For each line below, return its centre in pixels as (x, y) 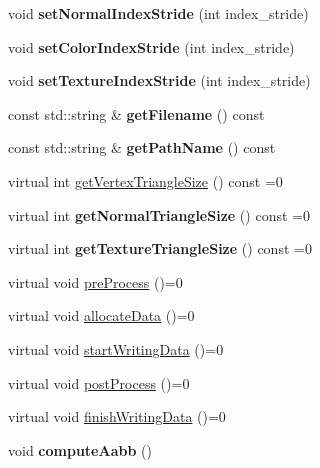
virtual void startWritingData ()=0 (116, 348)
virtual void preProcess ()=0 (95, 281)
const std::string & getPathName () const (142, 147)
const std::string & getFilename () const (136, 113)
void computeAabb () (80, 449)
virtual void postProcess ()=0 (99, 382)
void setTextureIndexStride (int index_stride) (159, 80)
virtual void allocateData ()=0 (101, 315)
